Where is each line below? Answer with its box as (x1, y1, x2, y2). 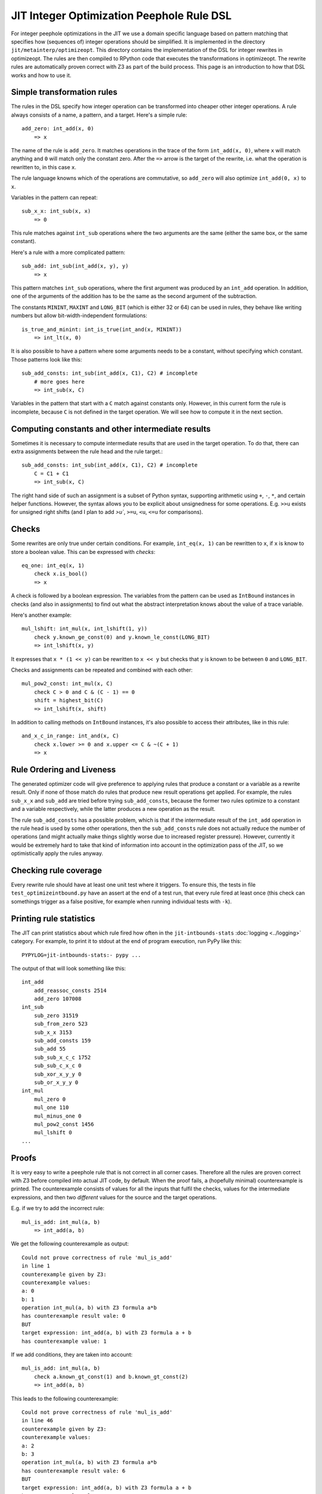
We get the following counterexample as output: (11, 1240, 129, 1247)
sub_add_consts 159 (33, 1037, 91, 1044)
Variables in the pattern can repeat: (11, 194, 98, 201)
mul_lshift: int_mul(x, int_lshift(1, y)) (21, 625, 148, 632)
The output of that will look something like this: (11, 965, 126, 972)
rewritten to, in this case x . (11, 163, 77, 170)
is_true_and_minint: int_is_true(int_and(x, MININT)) (21, 326, 182, 333)
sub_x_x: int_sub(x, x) (21, 208, 91, 215)
